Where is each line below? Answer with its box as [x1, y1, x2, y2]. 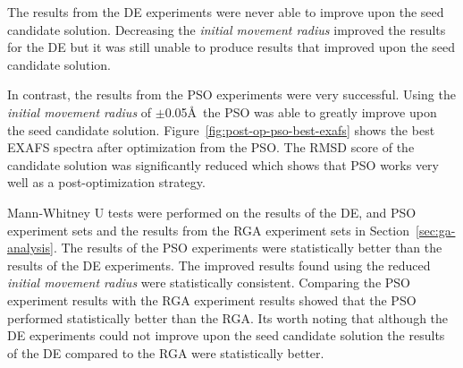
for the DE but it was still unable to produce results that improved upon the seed [7, 38, 456, 56]
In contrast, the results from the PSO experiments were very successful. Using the [7, 85, 456, 104]
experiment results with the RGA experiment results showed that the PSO [7, 290, 417, 309]
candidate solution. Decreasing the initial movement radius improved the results [7, 20, 446, 39]
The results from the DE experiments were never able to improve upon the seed [7, 3, 444, 21]
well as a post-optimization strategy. [7, 173, 206, 192]
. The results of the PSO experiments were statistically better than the [53, 238, 442, 257]
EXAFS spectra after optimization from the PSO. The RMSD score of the [7, 138, 415, 157]
